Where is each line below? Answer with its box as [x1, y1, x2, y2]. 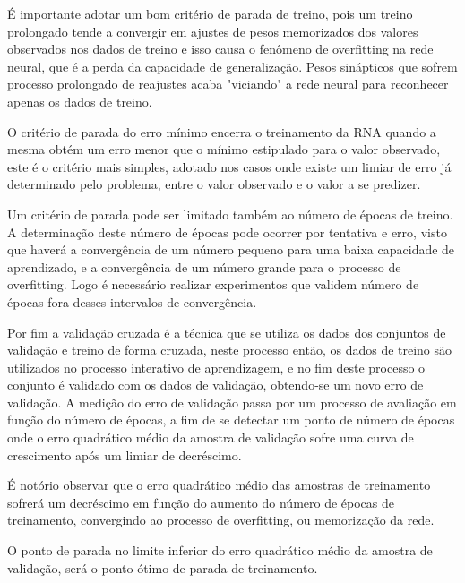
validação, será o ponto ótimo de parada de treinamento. [7, 558, 318, 577]
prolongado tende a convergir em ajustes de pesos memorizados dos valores [7, 21, 418, 40]
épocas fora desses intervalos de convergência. [7, 292, 257, 311]
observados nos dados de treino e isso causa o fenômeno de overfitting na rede [7, 39, 434, 58]
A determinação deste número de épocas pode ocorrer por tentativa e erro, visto [7, 222, 447, 241]
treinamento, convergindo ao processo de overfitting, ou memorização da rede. [7, 510, 435, 529]
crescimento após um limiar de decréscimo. [7, 445, 242, 464]
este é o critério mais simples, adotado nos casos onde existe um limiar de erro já [7, 157, 452, 176]
